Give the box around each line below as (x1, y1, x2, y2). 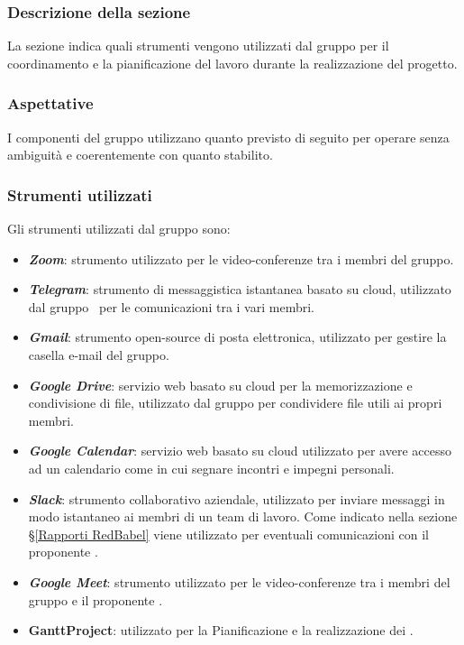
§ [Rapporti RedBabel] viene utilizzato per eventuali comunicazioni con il (28, 524, 429, 543)
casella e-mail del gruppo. (28, 346, 169, 364)
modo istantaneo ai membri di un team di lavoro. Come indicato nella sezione (28, 507, 458, 526)
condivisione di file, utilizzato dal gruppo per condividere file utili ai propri (28, 393, 442, 412)
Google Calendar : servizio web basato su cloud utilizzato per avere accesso (28, 441, 451, 460)
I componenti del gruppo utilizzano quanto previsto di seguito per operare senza (7, 127, 450, 146)
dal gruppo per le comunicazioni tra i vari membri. (28, 297, 314, 316)
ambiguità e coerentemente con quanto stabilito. (7, 145, 273, 164)
